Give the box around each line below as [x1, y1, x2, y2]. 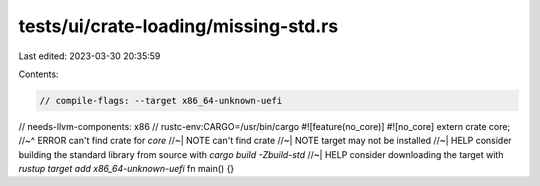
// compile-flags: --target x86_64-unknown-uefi [39, 95, 283, 106]
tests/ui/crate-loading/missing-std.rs [18, 15, 339, 37]
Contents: [18, 68, 59, 80]
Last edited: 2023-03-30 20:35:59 [18, 50, 161, 62]
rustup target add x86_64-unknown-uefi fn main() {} [18, 163, 235, 175]
